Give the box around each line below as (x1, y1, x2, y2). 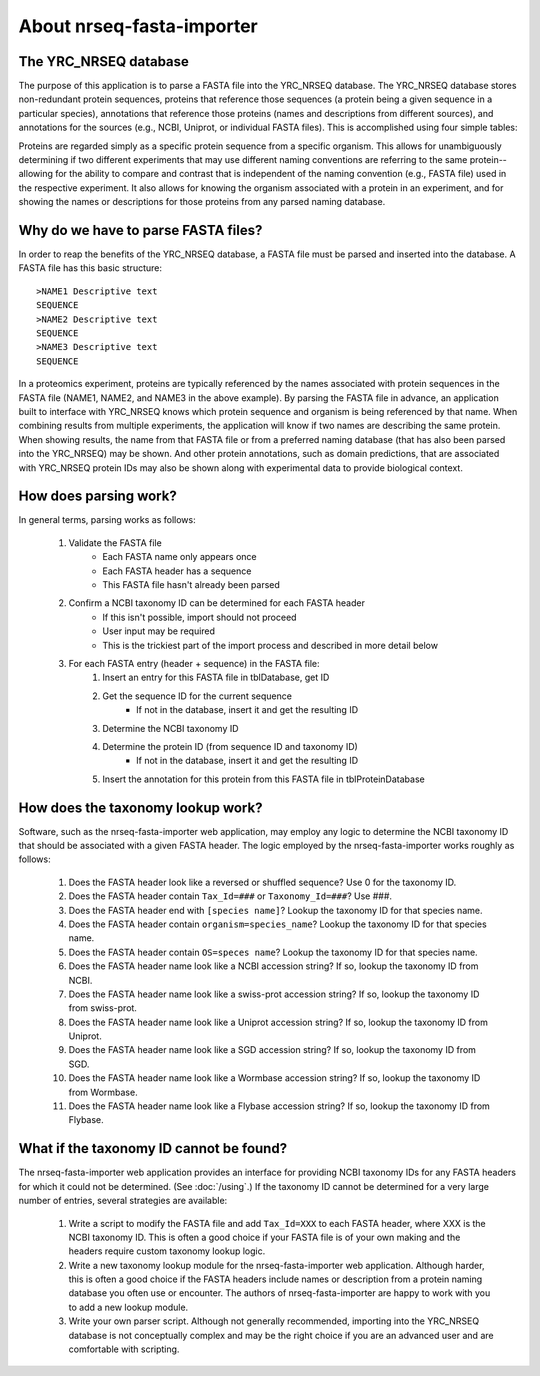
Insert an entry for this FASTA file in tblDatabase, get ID (102, 671, 330, 684)
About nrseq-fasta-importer (18, 15, 259, 37)
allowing (18, 168, 54, 180)
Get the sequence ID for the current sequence (102, 690, 292, 702)
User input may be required (102, 625, 215, 637)
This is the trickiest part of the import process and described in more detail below (102, 639, 439, 651)
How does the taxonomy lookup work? (18, 799, 263, 816)
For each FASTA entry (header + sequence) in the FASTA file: (68, 657, 320, 669)
